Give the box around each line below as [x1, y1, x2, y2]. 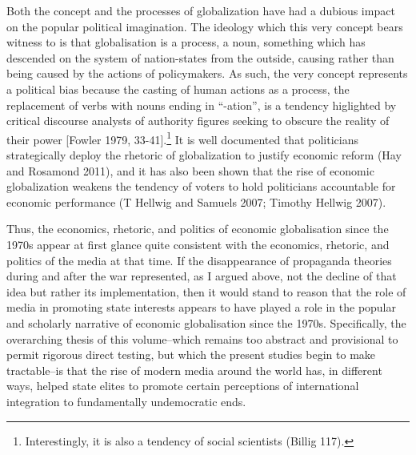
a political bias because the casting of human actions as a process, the [6, 80, 350, 97]
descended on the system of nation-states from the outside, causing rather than [6, 49, 394, 66]
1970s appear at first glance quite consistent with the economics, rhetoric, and [6, 236, 390, 252]
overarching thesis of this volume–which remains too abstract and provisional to [6, 330, 398, 347]
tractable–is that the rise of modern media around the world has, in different [6, 361, 382, 378]
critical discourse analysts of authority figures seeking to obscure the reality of [6, 112, 390, 129]
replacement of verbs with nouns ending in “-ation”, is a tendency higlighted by [6, 96, 397, 113]
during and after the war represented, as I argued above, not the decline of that [6, 268, 397, 284]
